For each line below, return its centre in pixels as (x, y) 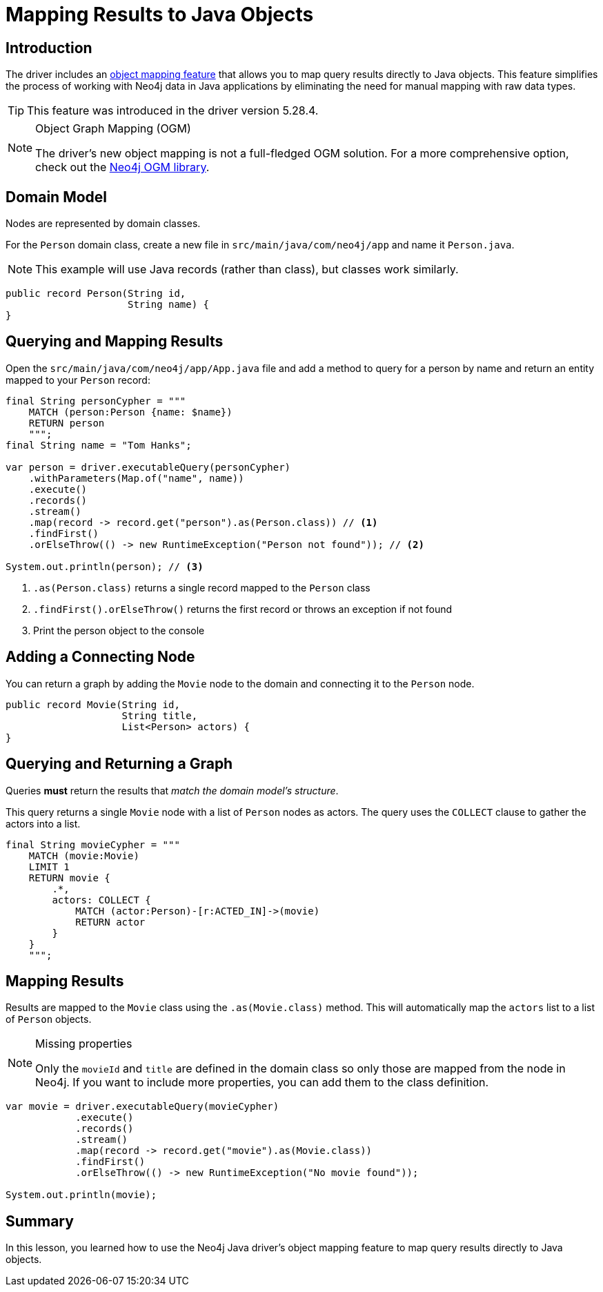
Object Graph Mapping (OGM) (113, 129)
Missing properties (84, 1044)
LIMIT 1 (49, 867)
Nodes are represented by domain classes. (103, 224)
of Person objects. (49, 1019)
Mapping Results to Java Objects (160, 14)
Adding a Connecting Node (100, 657)
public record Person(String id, (96, 294)
